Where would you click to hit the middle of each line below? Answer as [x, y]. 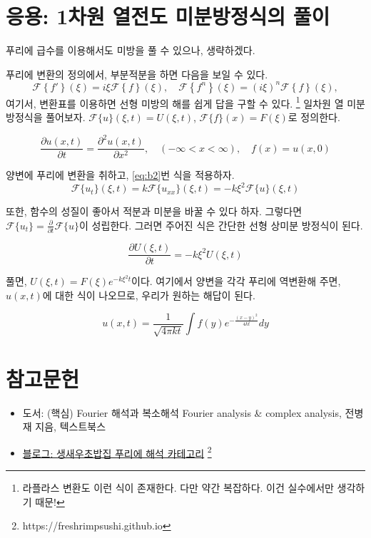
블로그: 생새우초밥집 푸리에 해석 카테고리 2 [117, 452]
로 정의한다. [314, 117]
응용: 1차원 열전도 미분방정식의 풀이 [168, 16]
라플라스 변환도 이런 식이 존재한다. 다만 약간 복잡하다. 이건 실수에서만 [178, 488]
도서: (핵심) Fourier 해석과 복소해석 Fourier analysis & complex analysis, [182, 412]
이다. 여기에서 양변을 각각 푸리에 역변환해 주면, [236, 281]
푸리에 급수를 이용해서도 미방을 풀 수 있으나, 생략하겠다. [131, 50]
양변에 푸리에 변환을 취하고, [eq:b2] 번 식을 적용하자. [120, 175]
